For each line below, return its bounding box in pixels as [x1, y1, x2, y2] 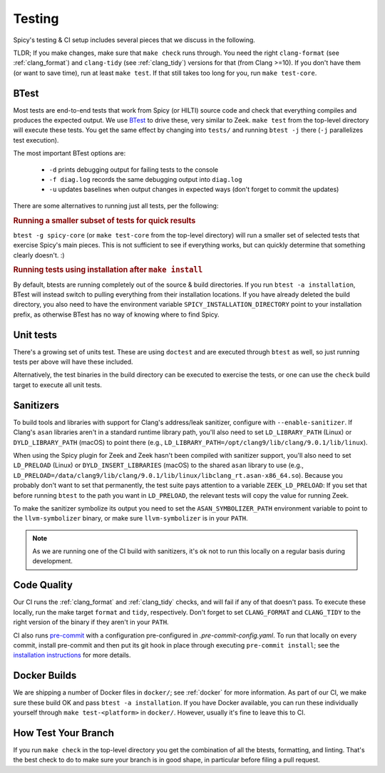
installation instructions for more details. [13, 651, 131, 660]
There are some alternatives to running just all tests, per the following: [13, 201, 219, 210]
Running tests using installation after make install [13, 265, 203, 275]
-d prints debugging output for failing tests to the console [48, 165, 219, 174]
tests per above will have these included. [13, 357, 133, 367]
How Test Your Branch [13, 727, 114, 739]
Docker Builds [13, 670, 77, 682]
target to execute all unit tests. [13, 380, 103, 389]
